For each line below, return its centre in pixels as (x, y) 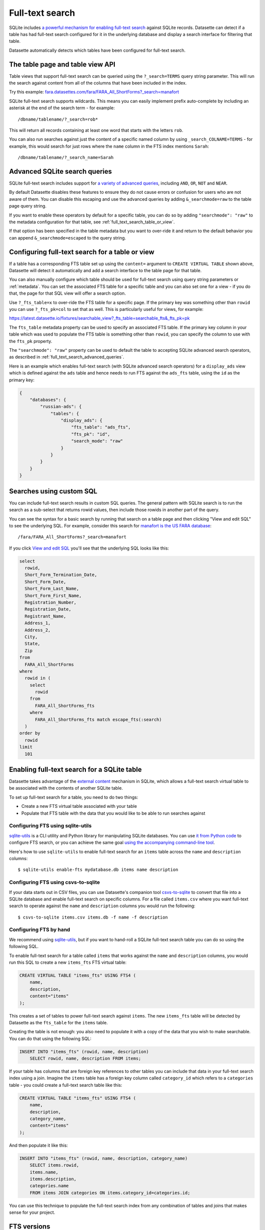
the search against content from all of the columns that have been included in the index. (98, 83)
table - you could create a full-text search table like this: (66, 1085)
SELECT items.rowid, (54, 1165)
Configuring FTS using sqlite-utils (50, 826)
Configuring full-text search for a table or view (82, 252)
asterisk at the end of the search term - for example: (62, 108)
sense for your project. (32, 1212)
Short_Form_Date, (45, 582)
